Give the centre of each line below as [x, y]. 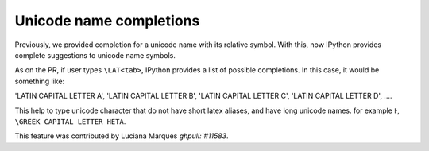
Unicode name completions [107, 21]
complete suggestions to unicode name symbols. [95, 55]
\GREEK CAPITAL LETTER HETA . [70, 121]
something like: [40, 81]
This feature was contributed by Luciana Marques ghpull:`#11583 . [122, 136]
